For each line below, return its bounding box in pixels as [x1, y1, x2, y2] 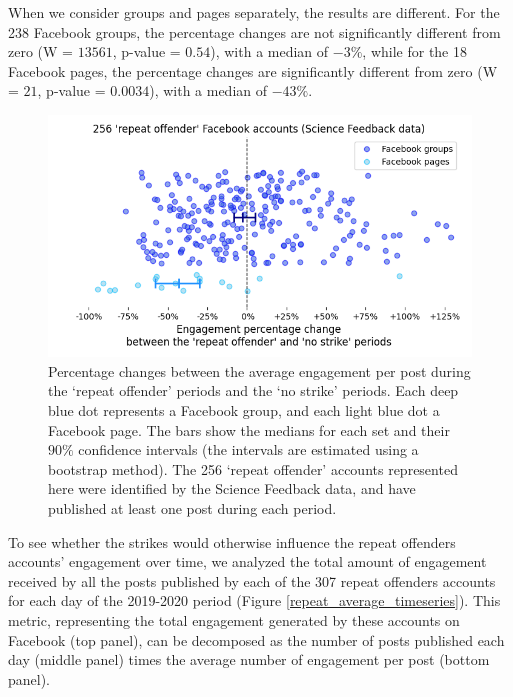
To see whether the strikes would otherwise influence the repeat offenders [8, 531, 456, 552]
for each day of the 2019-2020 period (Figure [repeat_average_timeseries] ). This [8, 590, 501, 611]
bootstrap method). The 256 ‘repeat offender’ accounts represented [48, 458, 458, 479]
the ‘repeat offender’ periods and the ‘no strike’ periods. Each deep [48, 380, 459, 401]
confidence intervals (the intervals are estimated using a [78, 439, 419, 460]
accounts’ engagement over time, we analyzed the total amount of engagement [8, 551, 487, 572]
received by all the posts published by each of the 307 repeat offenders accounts [8, 570, 496, 591]
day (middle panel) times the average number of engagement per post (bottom [8, 649, 490, 670]
